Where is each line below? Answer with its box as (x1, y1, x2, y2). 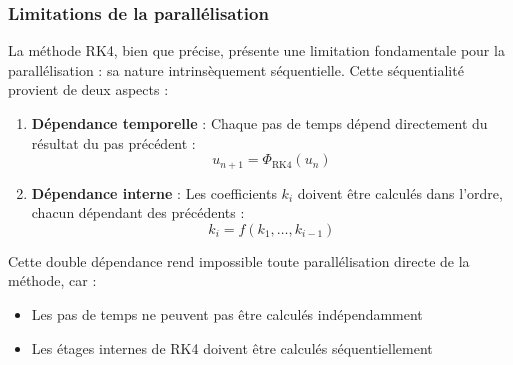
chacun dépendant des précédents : (31, 202, 245, 223)
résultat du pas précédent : (31, 132, 196, 153)
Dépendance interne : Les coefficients (31, 182, 277, 203)
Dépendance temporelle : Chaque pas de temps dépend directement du (31, 113, 488, 133)
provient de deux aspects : (8, 79, 169, 100)
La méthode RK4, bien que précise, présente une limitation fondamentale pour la (8, 40, 505, 61)
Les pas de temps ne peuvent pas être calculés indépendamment (31, 304, 423, 325)
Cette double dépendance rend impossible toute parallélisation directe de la (8, 250, 470, 271)
